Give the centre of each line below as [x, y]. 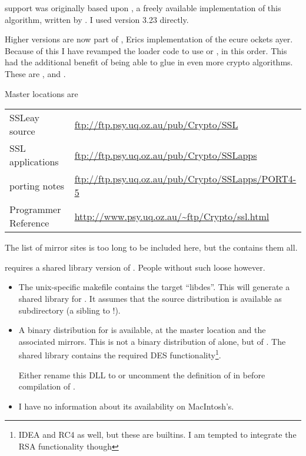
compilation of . [47, 386]
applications [34, 162]
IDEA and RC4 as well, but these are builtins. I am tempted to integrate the [157, 435]
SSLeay [24, 118]
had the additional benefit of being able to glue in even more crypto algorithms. [149, 62]
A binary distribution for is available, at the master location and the [142, 330]
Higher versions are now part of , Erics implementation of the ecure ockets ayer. [149, 39]
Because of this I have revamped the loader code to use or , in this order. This [146, 50]
